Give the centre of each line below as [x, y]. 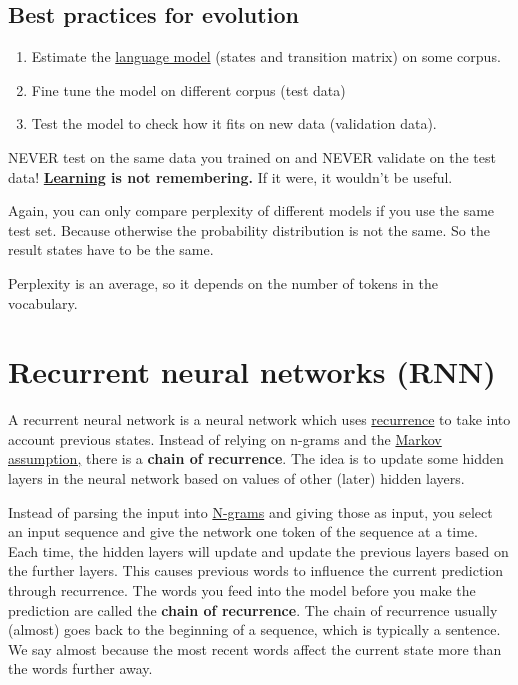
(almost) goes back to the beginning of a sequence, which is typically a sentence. [254, 629]
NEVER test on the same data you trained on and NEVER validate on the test [252, 156]
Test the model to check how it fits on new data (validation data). [234, 123]
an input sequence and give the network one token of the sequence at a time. [243, 531]
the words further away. [80, 668]
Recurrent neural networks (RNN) [252, 371]
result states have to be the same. [111, 249]
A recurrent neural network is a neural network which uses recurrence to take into [259, 419]
